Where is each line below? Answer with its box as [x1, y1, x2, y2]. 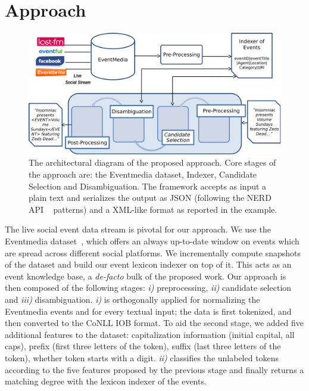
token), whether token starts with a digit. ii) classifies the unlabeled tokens [5, 351, 279, 364]
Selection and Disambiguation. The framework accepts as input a [29, 179, 267, 192]
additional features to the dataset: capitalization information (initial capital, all [5, 328, 295, 340]
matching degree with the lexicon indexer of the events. [5, 375, 207, 387]
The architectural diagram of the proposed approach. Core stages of [29, 156, 276, 169]
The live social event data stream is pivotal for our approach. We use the [5, 223, 271, 235]
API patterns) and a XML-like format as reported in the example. [29, 203, 277, 215]
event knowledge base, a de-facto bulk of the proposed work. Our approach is [5, 269, 286, 282]
